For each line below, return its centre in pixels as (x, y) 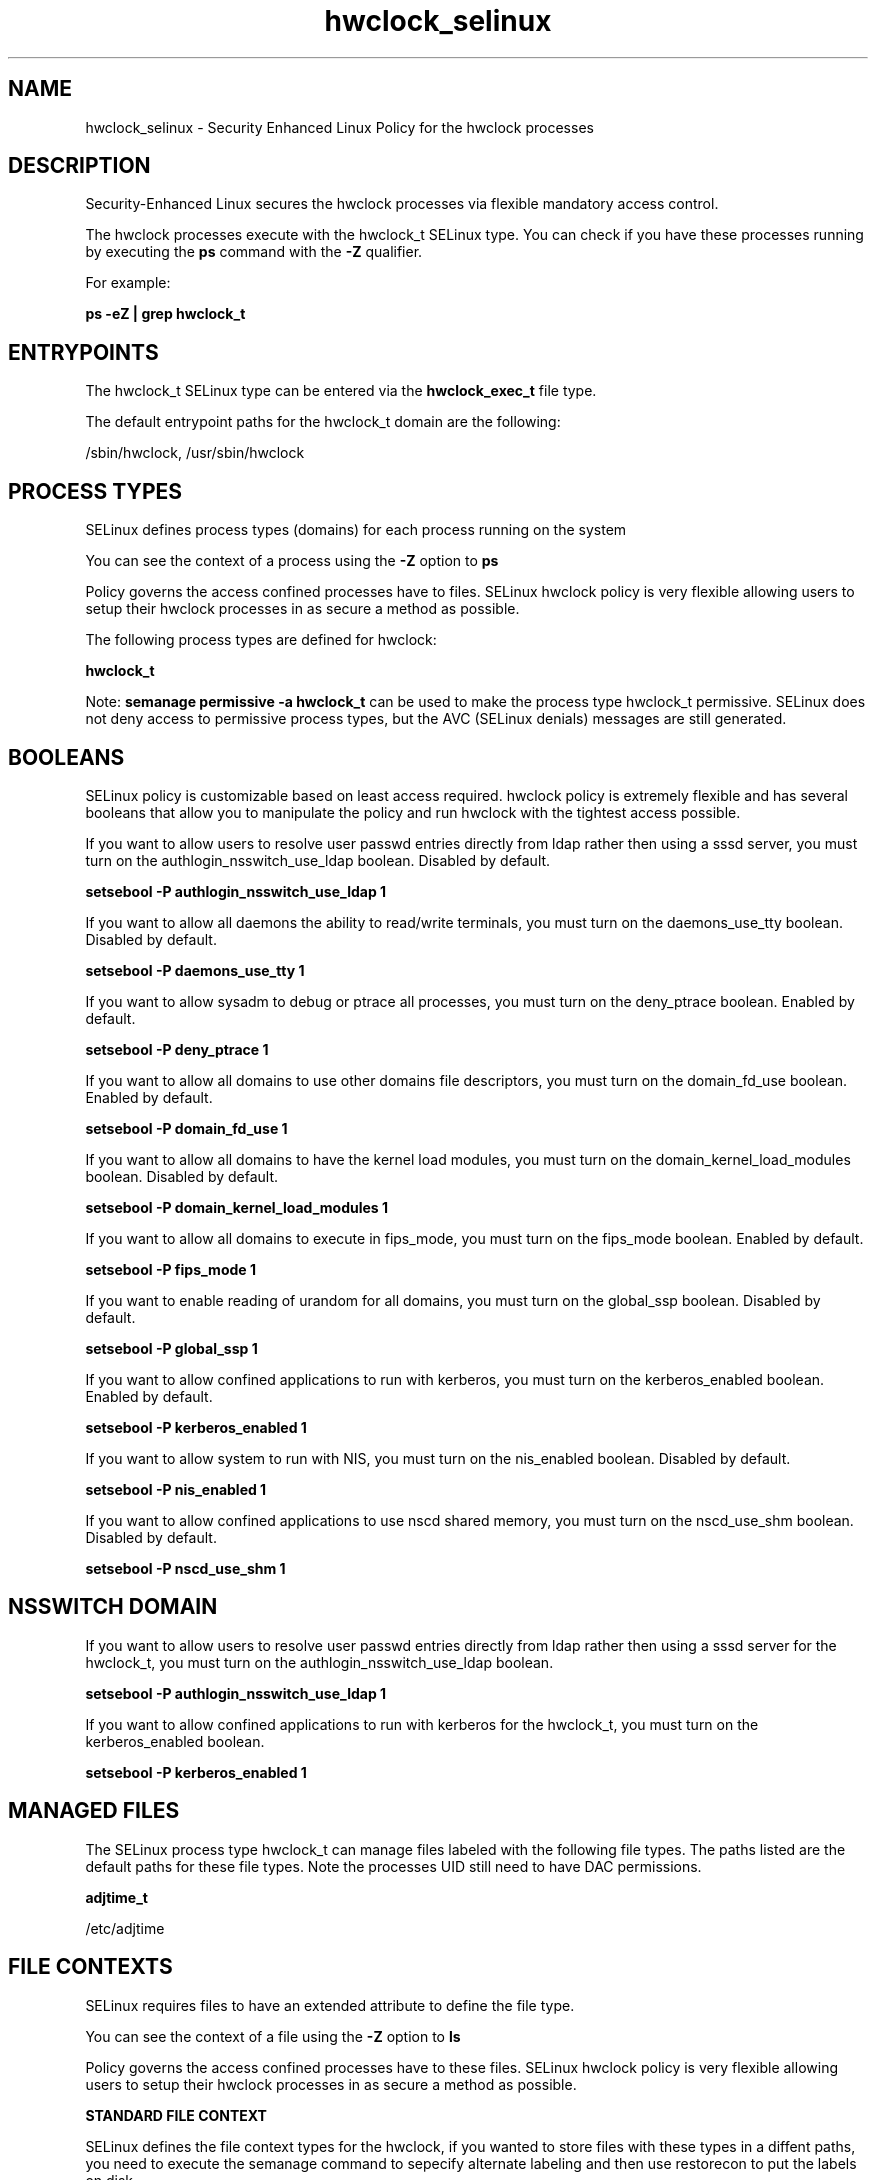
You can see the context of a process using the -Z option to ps (292, 561)
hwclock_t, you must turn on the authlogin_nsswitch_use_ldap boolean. (319, 1662)
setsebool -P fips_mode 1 (170, 1269)
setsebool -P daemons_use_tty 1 (195, 970)
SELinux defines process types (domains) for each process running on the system (356, 530)
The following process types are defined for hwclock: (261, 640)
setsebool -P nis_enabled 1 (176, 1489)
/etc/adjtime (125, 1928)
